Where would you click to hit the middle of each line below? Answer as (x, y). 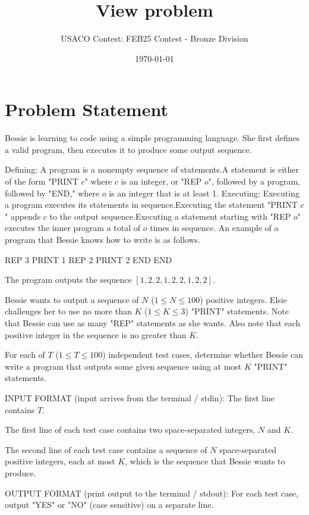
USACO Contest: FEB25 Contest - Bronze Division (154, 38)
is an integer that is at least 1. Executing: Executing (204, 193)
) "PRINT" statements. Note (237, 311)
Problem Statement (86, 109)
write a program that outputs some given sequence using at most (123, 366)
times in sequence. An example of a (214, 228)
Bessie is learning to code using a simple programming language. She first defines (152, 138)
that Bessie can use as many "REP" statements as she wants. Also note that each (153, 322)
